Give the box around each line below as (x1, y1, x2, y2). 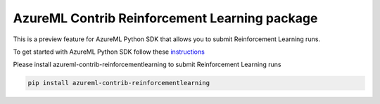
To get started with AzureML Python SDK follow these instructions (13, 47, 205, 56)
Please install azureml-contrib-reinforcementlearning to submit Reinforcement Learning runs (13, 60, 281, 69)
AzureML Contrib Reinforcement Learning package (13, 10, 318, 26)
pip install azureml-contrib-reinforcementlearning (27, 79, 210, 87)
